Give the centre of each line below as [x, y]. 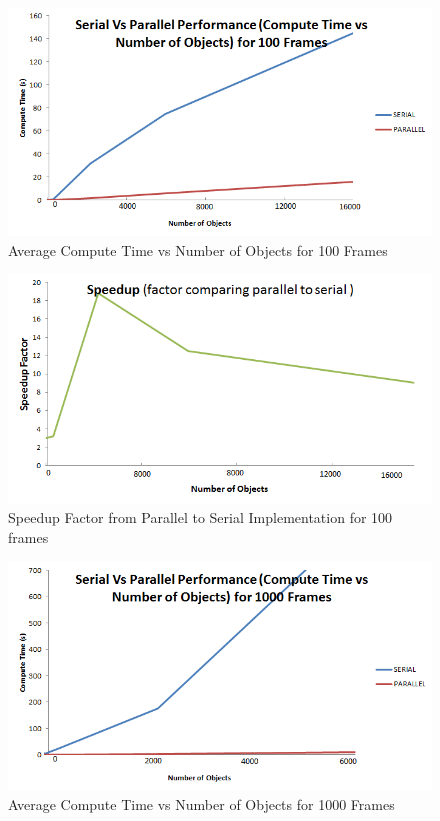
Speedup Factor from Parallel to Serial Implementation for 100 [200, 517]
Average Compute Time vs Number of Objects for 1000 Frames [201, 803]
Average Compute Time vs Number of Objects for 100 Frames [198, 249]
